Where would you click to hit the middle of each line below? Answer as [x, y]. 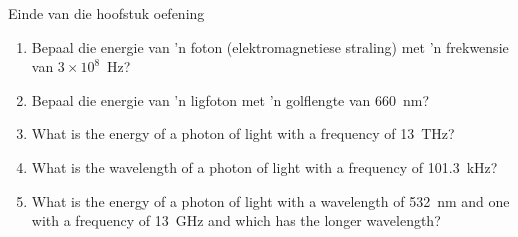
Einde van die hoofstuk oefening [106, 13]
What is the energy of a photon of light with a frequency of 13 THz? [243, 133]
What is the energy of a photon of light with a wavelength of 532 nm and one [270, 200]
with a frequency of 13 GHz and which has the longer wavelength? [236, 220]
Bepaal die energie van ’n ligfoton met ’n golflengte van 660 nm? [230, 99]
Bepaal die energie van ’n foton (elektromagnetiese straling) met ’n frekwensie [270, 46]
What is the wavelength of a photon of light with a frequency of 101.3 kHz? [264, 166]
